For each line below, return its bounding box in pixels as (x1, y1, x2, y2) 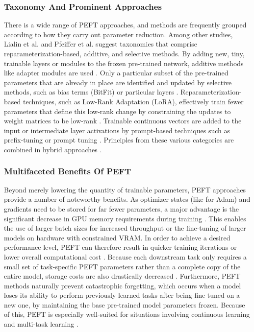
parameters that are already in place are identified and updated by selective (4, 77, 232, 87)
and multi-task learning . (4, 319, 78, 329)
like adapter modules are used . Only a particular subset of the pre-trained (4, 68, 229, 78)
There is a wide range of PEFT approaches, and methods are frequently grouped (4, 20, 247, 30)
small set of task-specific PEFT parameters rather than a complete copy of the (4, 261, 241, 271)
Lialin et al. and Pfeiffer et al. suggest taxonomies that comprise (4, 39, 197, 49)
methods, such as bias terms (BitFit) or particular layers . (4, 87, 178, 97)
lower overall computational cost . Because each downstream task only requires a (4, 251, 247, 261)
